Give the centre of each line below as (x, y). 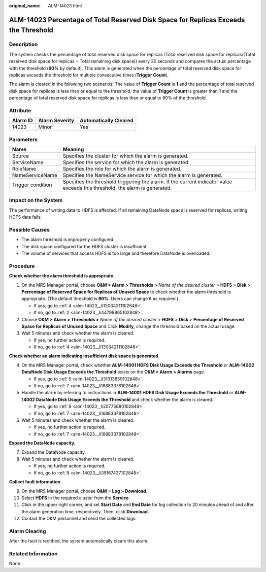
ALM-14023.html (65, 6)
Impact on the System (36, 201)
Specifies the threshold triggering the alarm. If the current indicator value (148, 181)
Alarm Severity (56, 121)
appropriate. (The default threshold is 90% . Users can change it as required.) (100, 299)
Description (23, 44)
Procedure (22, 266)
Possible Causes (30, 230)
